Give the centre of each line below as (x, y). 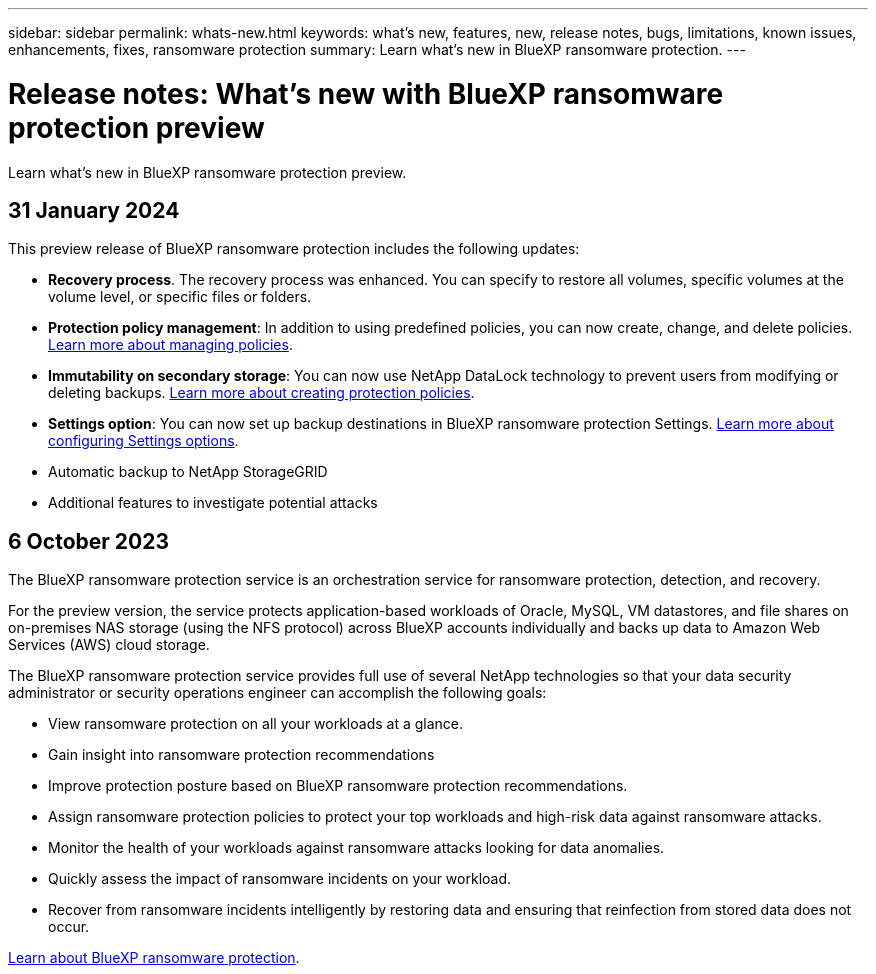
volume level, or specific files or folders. (180, 297)
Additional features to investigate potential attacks (213, 503)
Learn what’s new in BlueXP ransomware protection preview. (207, 172)
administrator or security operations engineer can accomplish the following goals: (277, 693)
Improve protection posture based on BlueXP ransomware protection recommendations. (338, 786)
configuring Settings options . (143, 441)
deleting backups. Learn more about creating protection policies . (261, 393)
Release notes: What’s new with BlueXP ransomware (366, 93)
